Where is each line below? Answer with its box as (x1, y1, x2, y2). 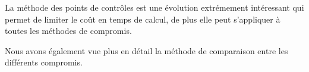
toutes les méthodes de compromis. (5, 24, 132, 37)
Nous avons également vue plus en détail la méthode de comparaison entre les (5, 44, 288, 57)
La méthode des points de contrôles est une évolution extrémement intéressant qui (5, 1, 304, 13)
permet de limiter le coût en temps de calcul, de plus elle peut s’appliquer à (5, 12, 280, 25)
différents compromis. (5, 56, 83, 68)
